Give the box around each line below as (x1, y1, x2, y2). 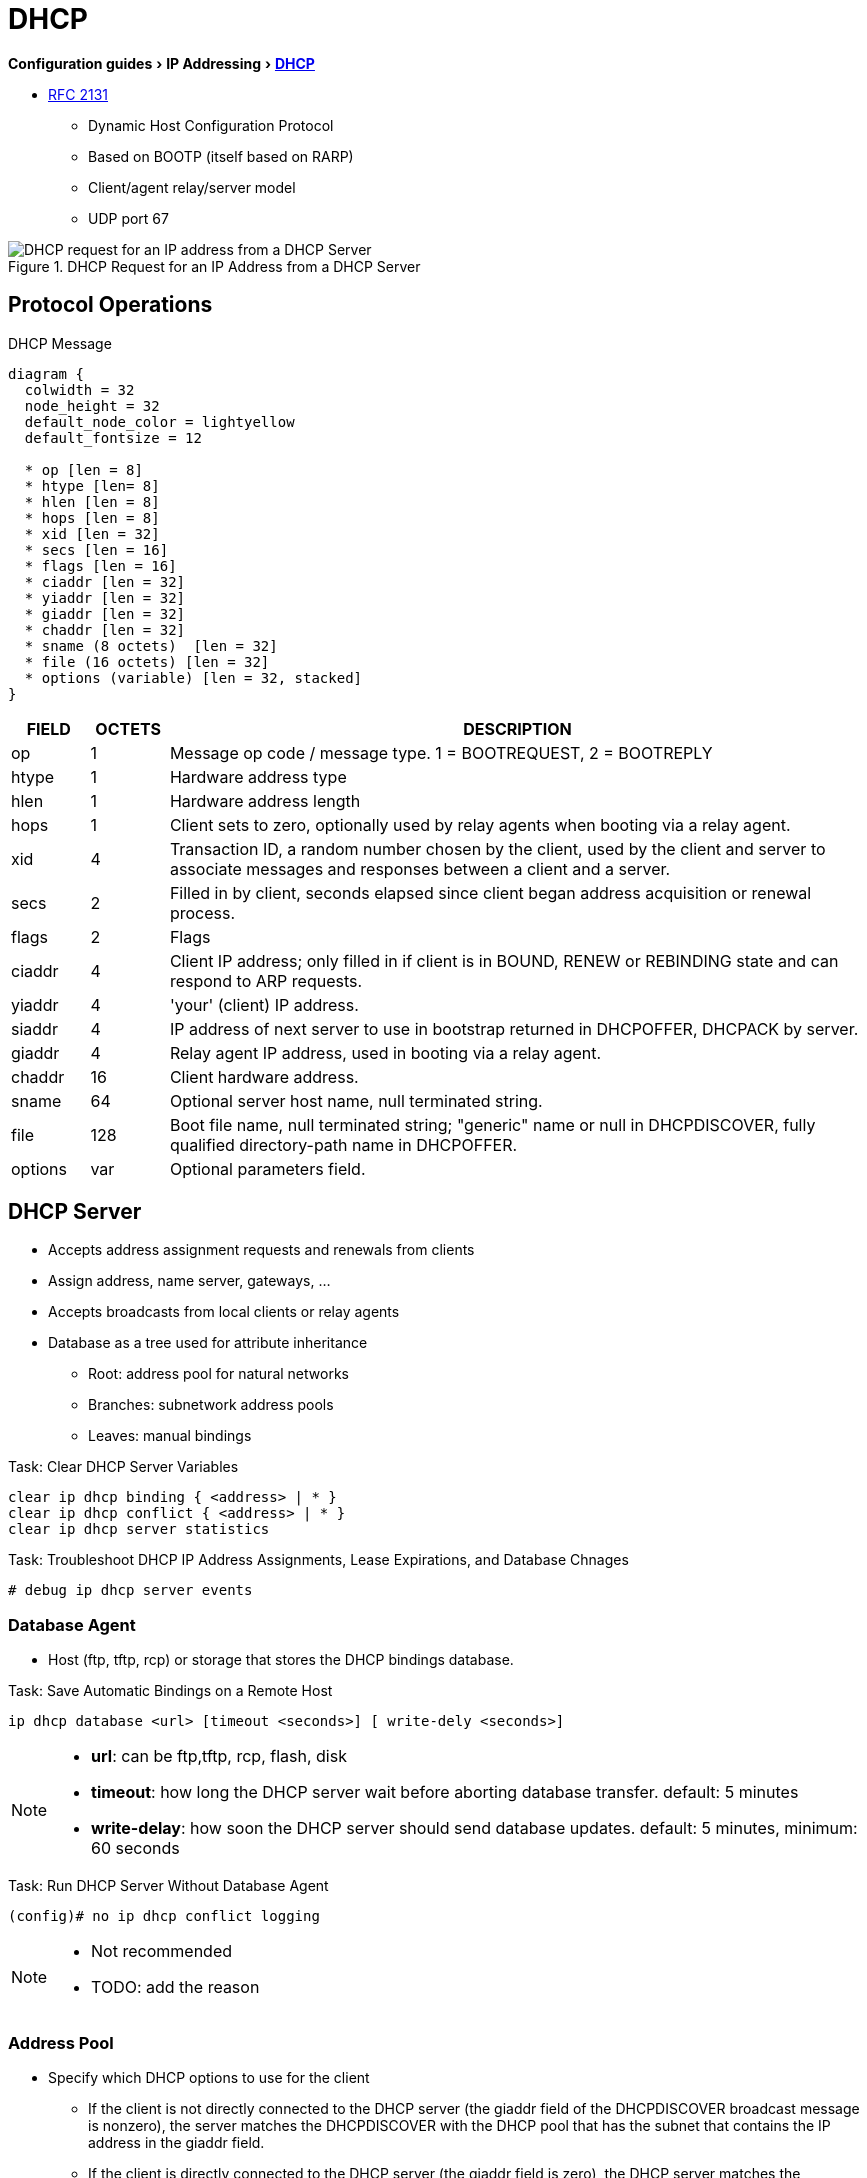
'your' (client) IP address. (169, 994, 359, 1015)
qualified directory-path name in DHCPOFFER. (169, 1134, 518, 1155)
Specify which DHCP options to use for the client (48, 2068, 370, 2086)
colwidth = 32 (24, 381, 135, 398)
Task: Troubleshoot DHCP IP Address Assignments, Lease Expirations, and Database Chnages (8, 1551, 629, 1569)
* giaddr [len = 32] (24, 605, 186, 622)
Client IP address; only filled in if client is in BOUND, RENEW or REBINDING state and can (169, 950, 839, 971)
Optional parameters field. (169, 1158, 366, 1179)
